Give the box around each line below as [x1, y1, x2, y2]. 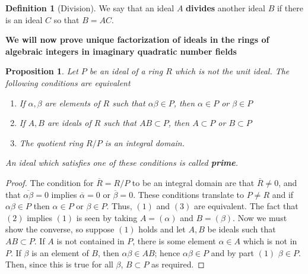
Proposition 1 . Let [5, 65, 78, 77]
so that [53, 13, 80, 26]
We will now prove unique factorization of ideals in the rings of [5, 33, 269, 46]
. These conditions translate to [133, 188, 245, 200]
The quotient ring [19, 136, 83, 149]
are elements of [45, 96, 100, 109]
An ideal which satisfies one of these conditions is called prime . [5, 156, 239, 169]
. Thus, [106, 200, 132, 212]
